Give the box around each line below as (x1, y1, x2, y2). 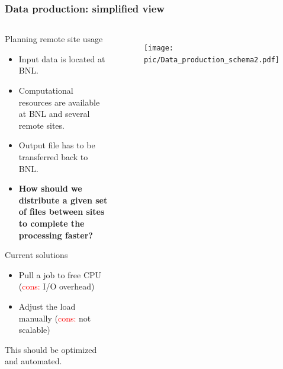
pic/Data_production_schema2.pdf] (143, 55, 280, 64)
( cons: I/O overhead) (18, 280, 95, 292)
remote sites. (18, 119, 65, 131)
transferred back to (18, 150, 88, 163)
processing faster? (18, 228, 93, 241)
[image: (143, 44, 174, 53)
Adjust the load (18, 300, 76, 312)
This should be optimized (5, 343, 97, 355)
